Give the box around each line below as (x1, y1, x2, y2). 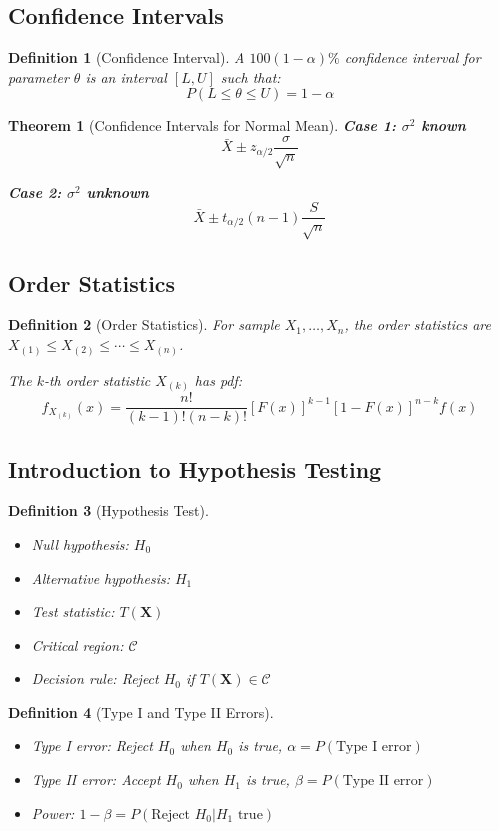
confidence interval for (344, 47, 481, 68)
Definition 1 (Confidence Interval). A (8, 47, 245, 68)
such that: (220, 66, 281, 87)
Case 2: (8, 181, 62, 202)
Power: (31, 802, 75, 823)
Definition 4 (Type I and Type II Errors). (8, 701, 274, 722)
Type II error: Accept (31, 769, 161, 790)
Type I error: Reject (31, 735, 153, 756)
